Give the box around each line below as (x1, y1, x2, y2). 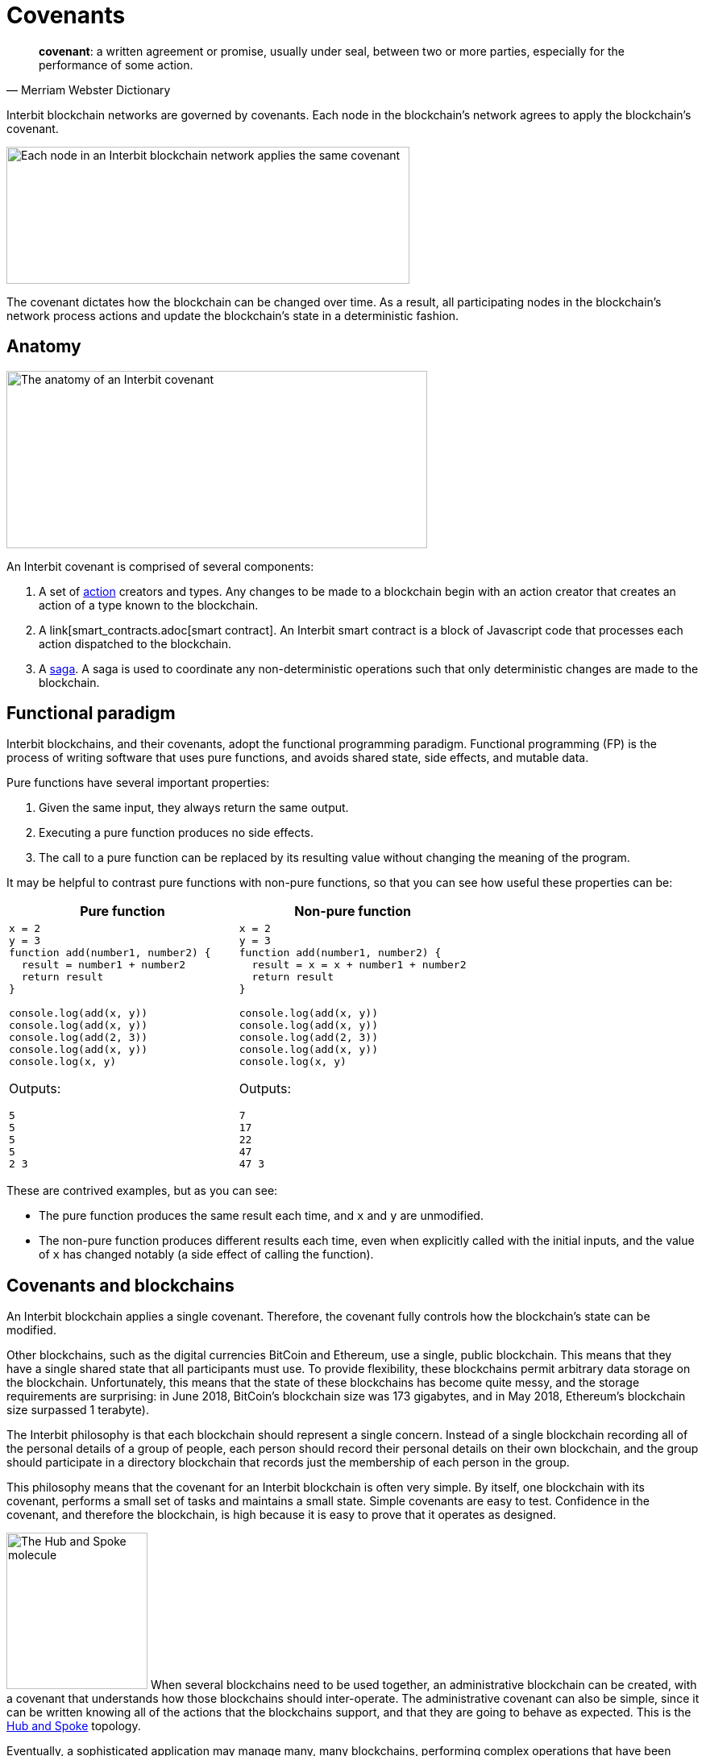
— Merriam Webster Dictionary (6, 82, 171, 97)
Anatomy (6, 336, 81, 357)
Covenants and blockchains (6, 1275, 235, 1296)
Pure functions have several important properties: (6, 776, 270, 790)
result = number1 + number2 (21, 959, 186, 972)
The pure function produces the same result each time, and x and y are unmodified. (39, 1209, 484, 1223)
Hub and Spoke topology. (6, 1719, 141, 1733)
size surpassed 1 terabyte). (6, 1403, 149, 1417)
